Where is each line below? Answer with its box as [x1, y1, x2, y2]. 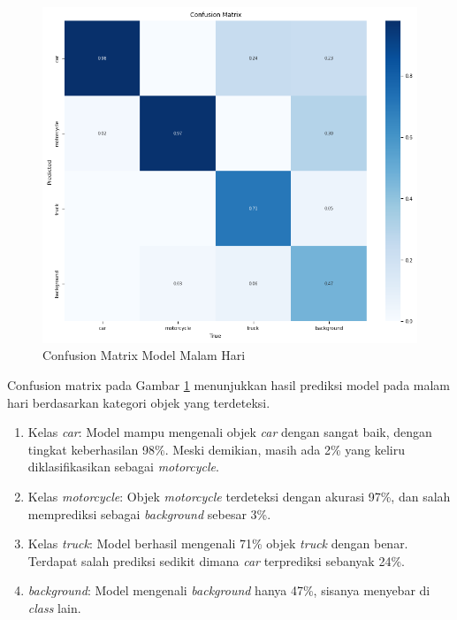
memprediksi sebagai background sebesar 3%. [27, 504, 271, 523]
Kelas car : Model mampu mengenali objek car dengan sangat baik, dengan [27, 423, 432, 441]
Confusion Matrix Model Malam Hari [42, 346, 246, 364]
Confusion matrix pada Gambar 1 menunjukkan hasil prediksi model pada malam [7, 376, 451, 394]
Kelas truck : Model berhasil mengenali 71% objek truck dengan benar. [27, 534, 408, 553]
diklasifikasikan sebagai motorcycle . [27, 457, 219, 476]
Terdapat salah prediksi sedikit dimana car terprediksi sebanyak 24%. [27, 551, 405, 570]
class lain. [27, 599, 81, 617]
